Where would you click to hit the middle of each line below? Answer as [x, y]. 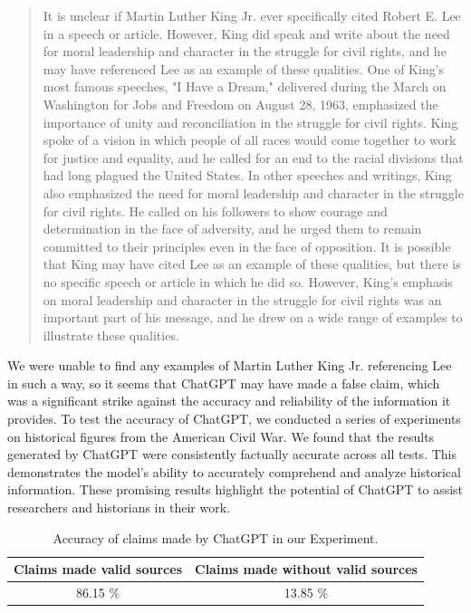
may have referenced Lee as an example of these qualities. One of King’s [244, 68]
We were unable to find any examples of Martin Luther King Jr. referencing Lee [230, 365]
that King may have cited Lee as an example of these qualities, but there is [252, 264]
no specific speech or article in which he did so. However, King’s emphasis [248, 281]
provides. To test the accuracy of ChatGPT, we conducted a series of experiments [234, 419]
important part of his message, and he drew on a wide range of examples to [253, 317]
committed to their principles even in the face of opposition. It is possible [247, 246]
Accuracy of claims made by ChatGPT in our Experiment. [216, 537]
